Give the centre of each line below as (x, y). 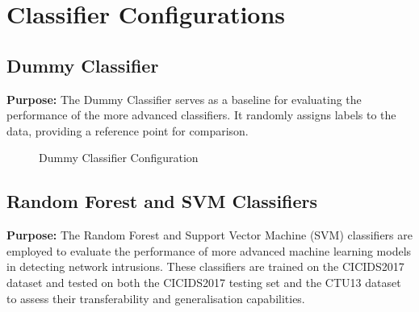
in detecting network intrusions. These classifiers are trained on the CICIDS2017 (205, 266)
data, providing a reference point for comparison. (128, 130)
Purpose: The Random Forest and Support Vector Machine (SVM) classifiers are (209, 235)
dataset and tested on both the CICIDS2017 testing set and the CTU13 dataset (204, 282)
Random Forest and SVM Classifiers (162, 201)
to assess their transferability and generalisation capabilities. (156, 298)
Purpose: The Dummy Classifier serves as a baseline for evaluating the (184, 99)
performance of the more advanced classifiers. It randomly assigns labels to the (201, 115)
